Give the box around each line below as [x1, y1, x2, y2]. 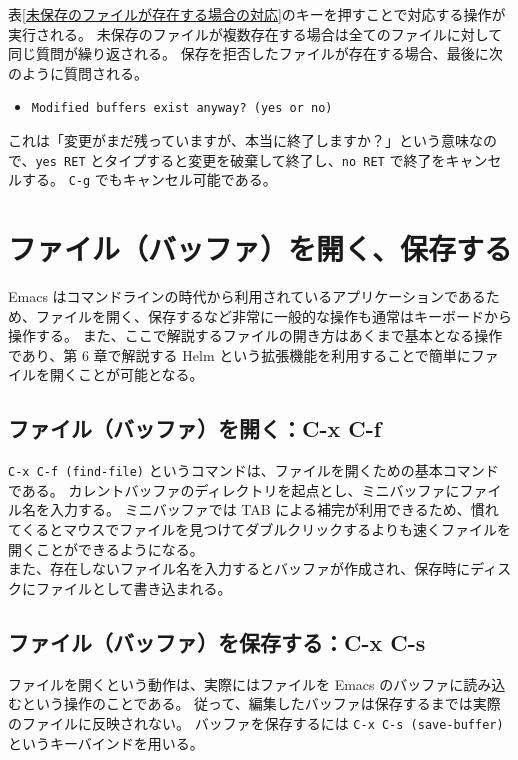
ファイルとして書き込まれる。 [35, 577, 232, 598]
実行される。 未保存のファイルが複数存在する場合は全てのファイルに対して [8, 23, 503, 44]
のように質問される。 [8, 62, 148, 83]
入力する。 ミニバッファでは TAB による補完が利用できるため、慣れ [49, 499, 499, 520]
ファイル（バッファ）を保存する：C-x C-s [8, 626, 426, 657]
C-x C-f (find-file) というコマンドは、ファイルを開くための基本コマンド [8, 460, 499, 481]
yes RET [35, 154, 86, 169]
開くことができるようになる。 [8, 538, 204, 559]
